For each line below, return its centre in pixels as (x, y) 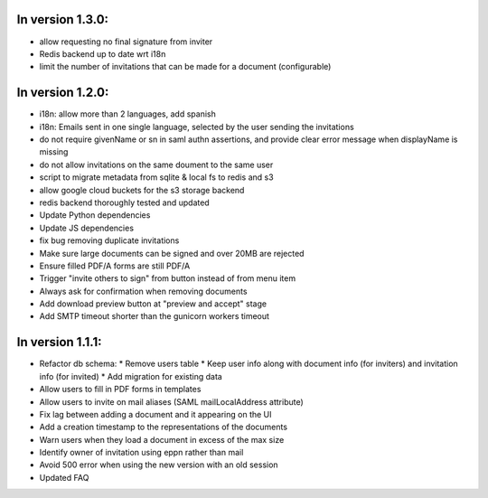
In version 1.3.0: (62, 19)
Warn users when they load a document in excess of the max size (162, 439)
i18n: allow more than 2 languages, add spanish (127, 114)
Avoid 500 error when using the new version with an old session (159, 465)
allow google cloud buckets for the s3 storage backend (142, 190)
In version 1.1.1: (60, 342)
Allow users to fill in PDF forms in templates (120, 390)
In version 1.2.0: (63, 93)
